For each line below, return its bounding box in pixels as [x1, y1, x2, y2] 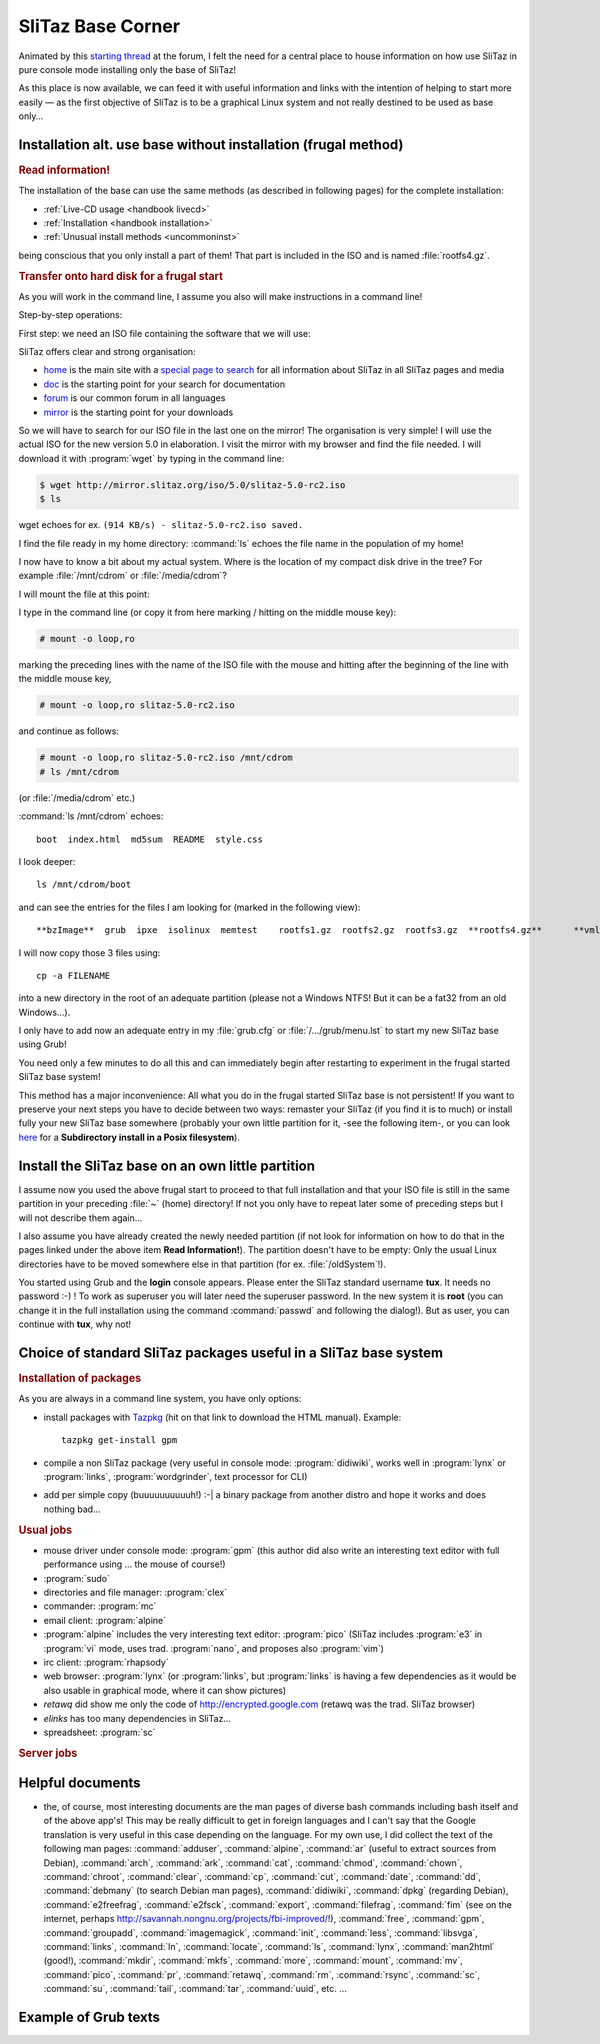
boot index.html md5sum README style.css [36, 833, 264, 845]
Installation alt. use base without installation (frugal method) [18, 136, 404, 153]
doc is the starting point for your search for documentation [43, 378, 285, 390]
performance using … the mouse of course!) [43, 1558, 226, 1570]
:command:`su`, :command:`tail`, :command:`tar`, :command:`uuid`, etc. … [43, 1983, 347, 1995]
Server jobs [18, 1746, 78, 1760]
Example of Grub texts [18, 2008, 160, 2025]
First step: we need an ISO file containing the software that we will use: [18, 327, 311, 339]
